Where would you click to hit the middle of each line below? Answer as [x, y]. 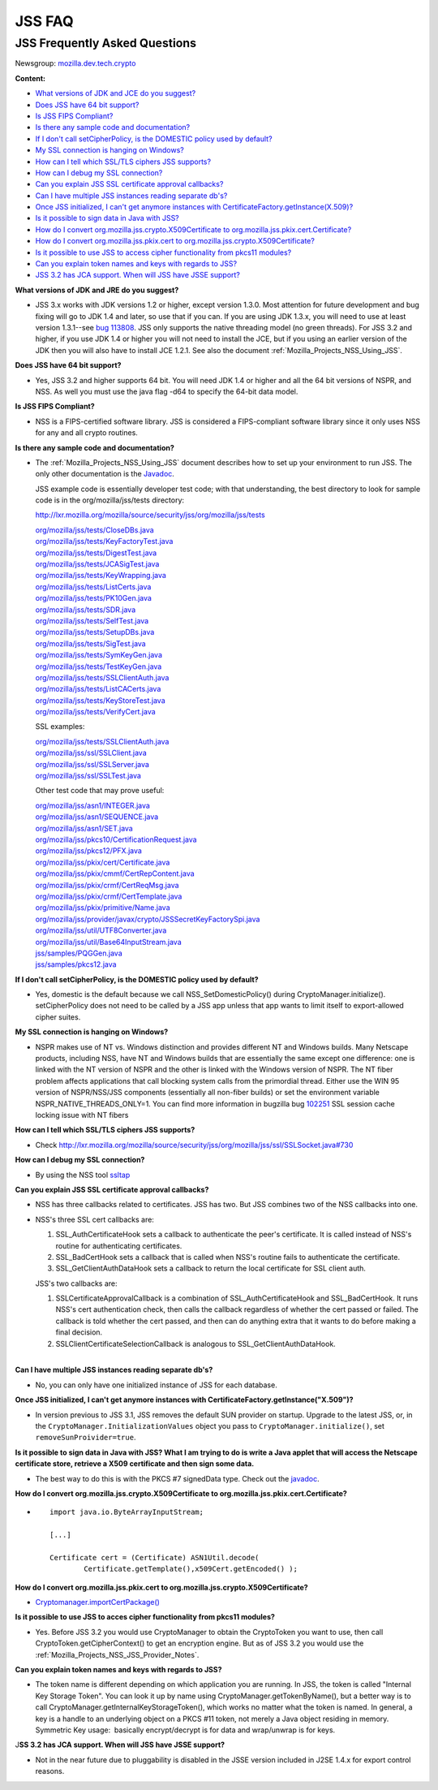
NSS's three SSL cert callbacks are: [94, 1219]
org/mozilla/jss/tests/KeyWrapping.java [101, 576]
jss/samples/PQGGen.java [79, 953]
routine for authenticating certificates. [119, 1245]
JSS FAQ [45, 21]
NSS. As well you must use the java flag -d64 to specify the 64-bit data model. [167, 391]
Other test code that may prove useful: [100, 791]
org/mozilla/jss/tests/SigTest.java [90, 643]
